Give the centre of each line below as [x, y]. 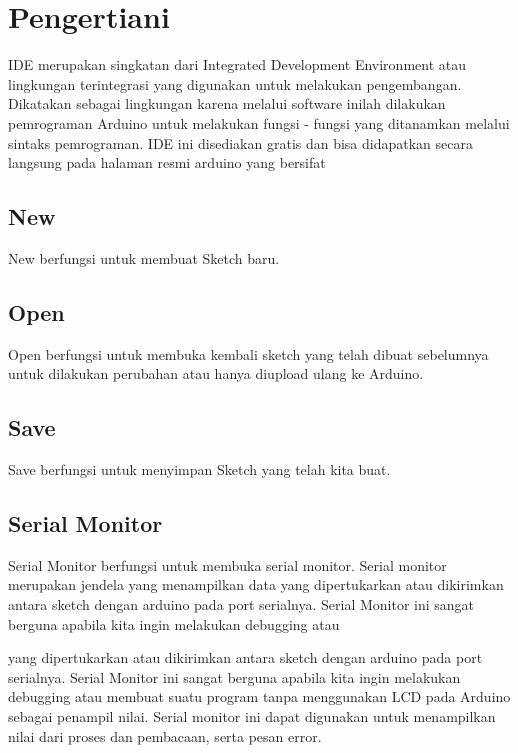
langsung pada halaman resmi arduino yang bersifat [167, 162]
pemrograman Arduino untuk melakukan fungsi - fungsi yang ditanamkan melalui [259, 122]
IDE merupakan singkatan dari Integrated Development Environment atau [237, 64]
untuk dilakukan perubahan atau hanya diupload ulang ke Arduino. [216, 373]
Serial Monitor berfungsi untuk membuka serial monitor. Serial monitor [227, 564]
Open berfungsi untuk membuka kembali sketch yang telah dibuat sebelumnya [248, 353]
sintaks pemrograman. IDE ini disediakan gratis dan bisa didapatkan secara [240, 142]
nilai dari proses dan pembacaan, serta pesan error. [165, 735]
